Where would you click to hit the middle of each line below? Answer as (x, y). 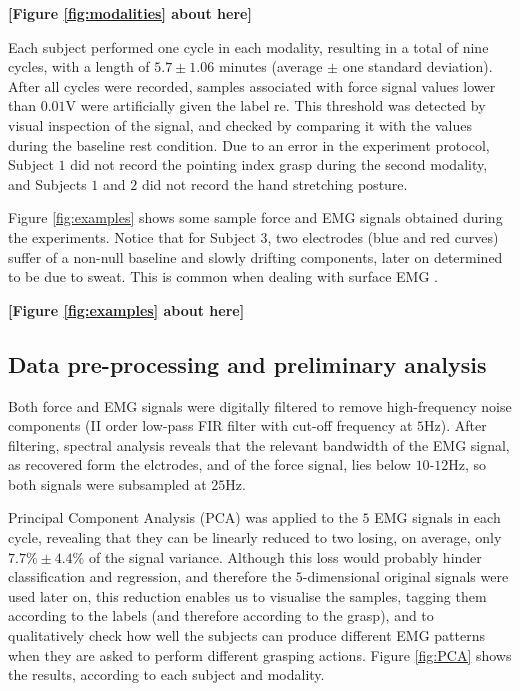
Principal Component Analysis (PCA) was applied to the (183, 517)
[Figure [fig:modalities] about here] (130, 13)
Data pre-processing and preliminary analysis (247, 363)
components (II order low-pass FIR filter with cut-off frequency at (210, 425)
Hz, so (467, 464)
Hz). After (455, 425)
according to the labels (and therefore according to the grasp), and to (221, 615)
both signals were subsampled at (107, 483)
